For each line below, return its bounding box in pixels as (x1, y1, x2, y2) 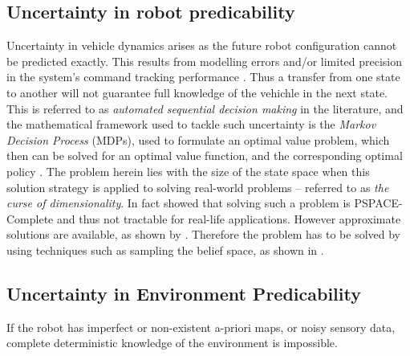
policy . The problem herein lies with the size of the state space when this (6, 162, 370, 179)
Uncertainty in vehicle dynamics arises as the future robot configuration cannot (6, 37, 397, 54)
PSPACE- (354, 194, 403, 211)
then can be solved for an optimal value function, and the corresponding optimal (6, 147, 403, 164)
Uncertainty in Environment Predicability (6, 280, 361, 305)
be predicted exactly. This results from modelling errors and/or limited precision (6, 52, 403, 69)
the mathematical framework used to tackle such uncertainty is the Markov (6, 116, 376, 133)
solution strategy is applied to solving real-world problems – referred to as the (6, 178, 389, 195)
